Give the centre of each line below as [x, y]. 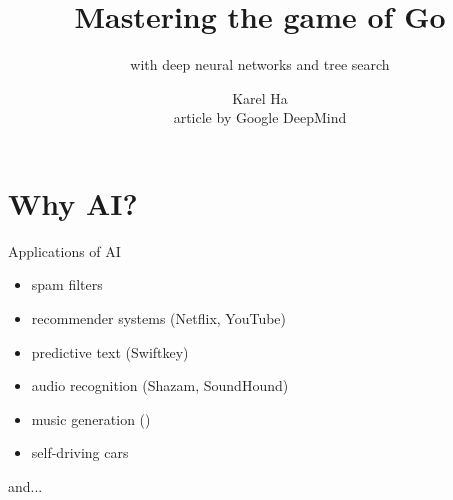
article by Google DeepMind [260, 117]
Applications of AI [64, 250]
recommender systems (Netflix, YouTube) [159, 318]
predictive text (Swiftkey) [110, 351]
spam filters [67, 284]
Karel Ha [260, 97]
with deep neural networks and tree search [260, 64]
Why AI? [73, 202]
